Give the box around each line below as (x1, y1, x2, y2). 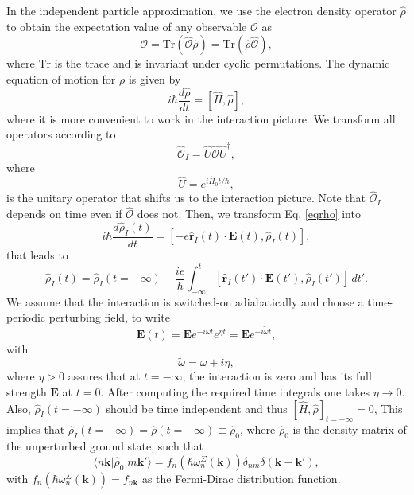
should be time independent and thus (106, 400, 288, 416)
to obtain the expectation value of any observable (6, 18, 247, 34)
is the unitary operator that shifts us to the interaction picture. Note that (6, 189, 366, 206)
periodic (6, 309, 46, 325)
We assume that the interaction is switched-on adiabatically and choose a (6, 293, 364, 310)
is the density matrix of (292, 421, 407, 438)
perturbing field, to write (48, 309, 170, 325)
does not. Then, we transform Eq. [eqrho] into (137, 205, 361, 222)
